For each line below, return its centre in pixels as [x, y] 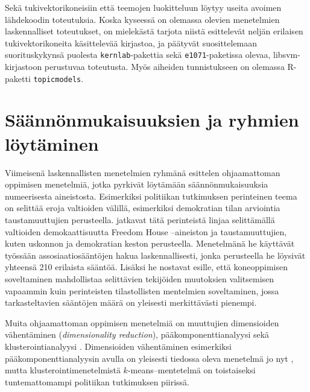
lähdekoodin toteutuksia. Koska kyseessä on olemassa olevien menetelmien [142, 19]
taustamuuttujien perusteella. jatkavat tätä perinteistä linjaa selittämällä [140, 219]
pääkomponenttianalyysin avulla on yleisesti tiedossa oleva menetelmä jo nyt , [149, 358]
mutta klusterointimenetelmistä [63, 370]
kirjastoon [24, 67]
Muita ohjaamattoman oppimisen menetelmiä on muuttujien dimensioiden [142, 322]
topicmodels [57, 79]
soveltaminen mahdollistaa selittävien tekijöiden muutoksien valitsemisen [140, 278]
